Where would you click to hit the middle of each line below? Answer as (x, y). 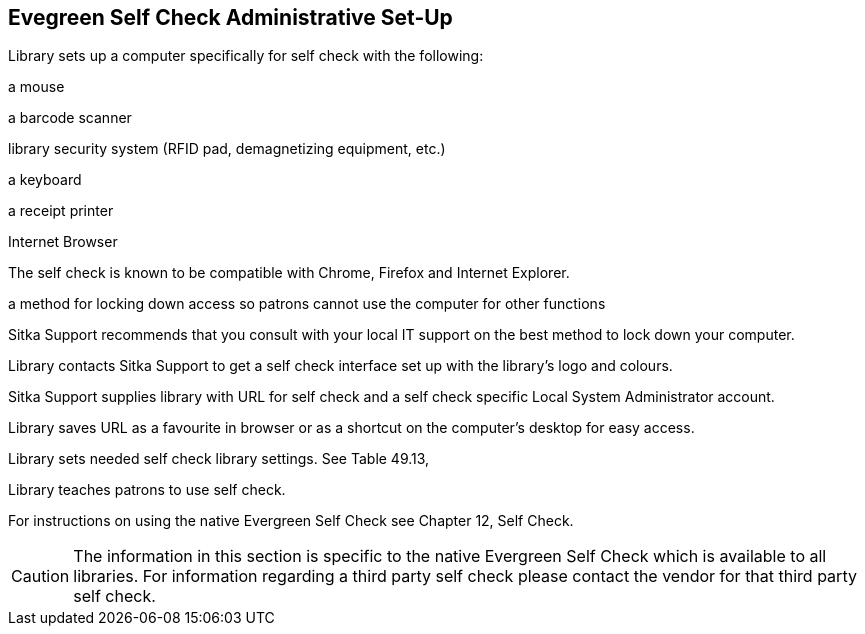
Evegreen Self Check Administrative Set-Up (230, 17)
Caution (40, 576)
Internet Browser (63, 242)
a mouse (36, 87)
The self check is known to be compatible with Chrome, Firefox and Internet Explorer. (289, 273)
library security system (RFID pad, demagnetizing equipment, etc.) (227, 149)
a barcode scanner (70, 118)
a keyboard (45, 180)
